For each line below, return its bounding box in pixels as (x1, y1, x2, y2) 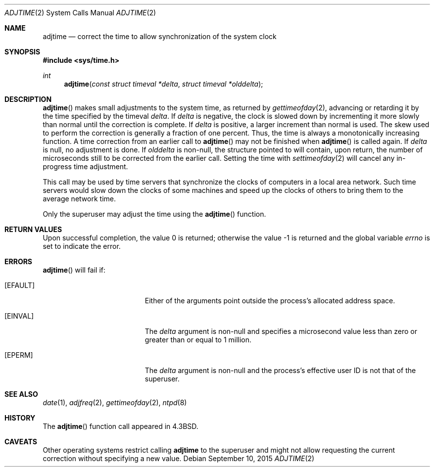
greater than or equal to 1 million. (145, 335, 252, 344)
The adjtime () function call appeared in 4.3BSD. (43, 422, 198, 430)
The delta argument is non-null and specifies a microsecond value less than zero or (145, 327, 417, 335)
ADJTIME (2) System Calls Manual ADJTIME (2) (4, 8, 156, 17)
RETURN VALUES (4, 225, 62, 234)
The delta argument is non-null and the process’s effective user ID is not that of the (145, 366, 416, 375)
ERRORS (4, 257, 33, 266)
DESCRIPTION (4, 95, 52, 103)
